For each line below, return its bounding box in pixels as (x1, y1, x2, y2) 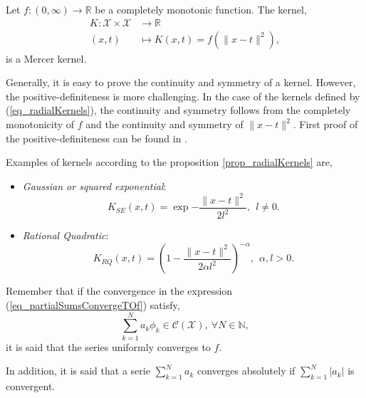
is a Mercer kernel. (6, 51, 87, 66)
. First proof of (293, 117, 358, 132)
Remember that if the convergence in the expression (6, 283, 233, 298)
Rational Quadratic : (22, 228, 109, 243)
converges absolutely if (197, 363, 296, 378)
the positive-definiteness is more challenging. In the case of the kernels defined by (6, 88, 360, 103)
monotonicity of (6, 117, 75, 132)
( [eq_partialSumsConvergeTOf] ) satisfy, (6, 298, 180, 312)
